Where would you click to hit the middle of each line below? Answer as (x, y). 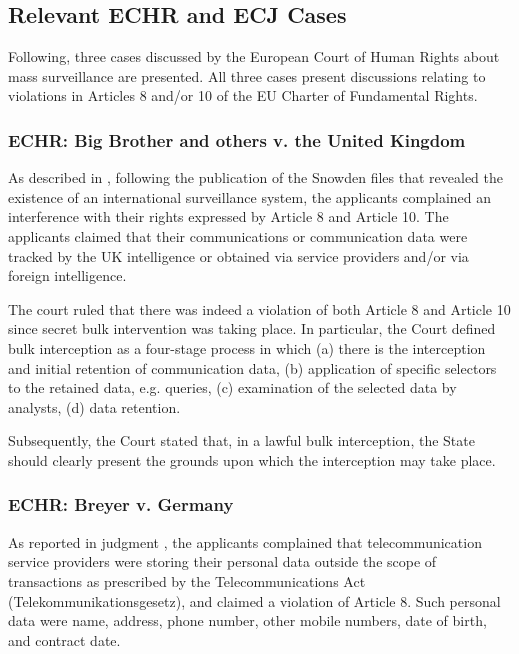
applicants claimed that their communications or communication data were (238, 235)
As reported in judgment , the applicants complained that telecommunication (245, 541)
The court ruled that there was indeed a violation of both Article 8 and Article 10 (259, 308)
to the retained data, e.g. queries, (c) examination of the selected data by (232, 387)
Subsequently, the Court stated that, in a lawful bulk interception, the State (241, 440)
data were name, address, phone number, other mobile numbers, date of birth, (247, 620)
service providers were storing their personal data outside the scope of (222, 561)
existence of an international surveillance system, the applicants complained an (250, 196)
